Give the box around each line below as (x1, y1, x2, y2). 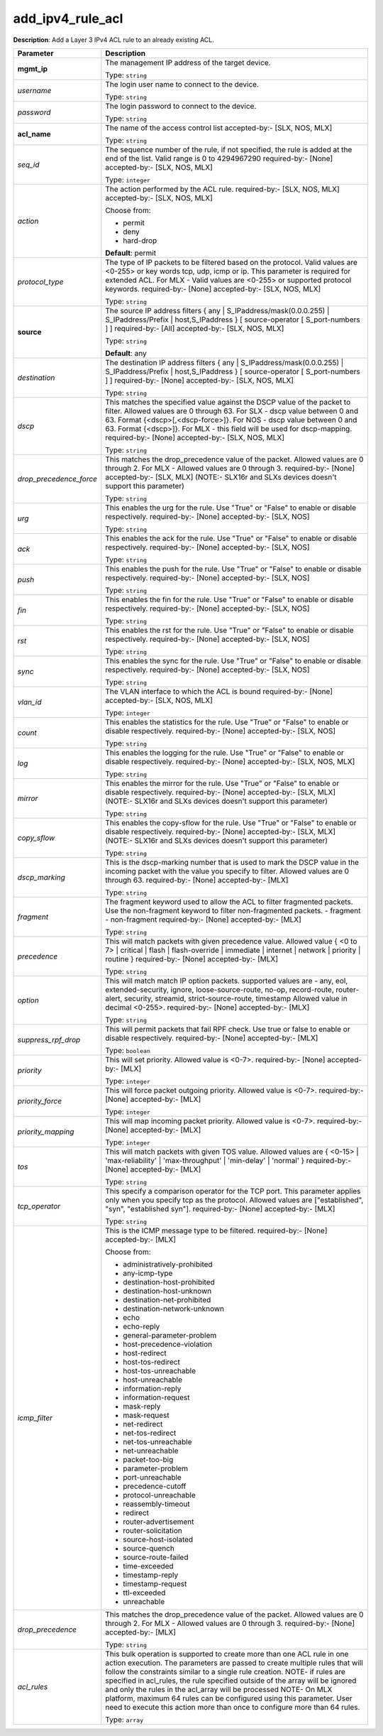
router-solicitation (123, 1525, 182, 1535)
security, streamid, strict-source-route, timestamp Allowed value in (124, 993, 348, 1003)
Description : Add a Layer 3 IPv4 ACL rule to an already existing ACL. (13, 36, 214, 44)
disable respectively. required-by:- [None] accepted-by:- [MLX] (105, 1033, 318, 1043)
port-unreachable (123, 1472, 182, 1482)
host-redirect (123, 1348, 167, 1358)
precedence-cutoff (123, 1481, 187, 1491)
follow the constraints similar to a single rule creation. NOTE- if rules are (105, 1666, 345, 1676)
